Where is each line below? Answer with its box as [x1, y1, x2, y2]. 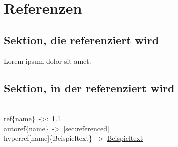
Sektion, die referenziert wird [4, 32, 159, 47]
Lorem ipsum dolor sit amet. [4, 55, 91, 66]
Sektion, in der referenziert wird [4, 80, 175, 95]
